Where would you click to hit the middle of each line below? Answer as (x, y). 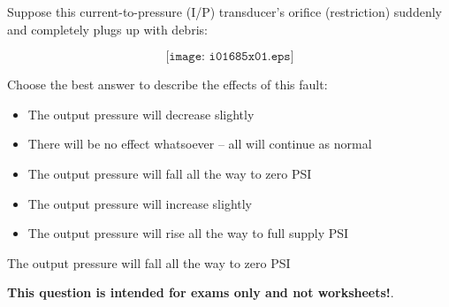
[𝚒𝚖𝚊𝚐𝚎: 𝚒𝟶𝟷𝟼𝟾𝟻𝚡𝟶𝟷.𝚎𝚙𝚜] (230, 57)
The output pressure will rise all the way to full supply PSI (188, 233)
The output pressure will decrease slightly (141, 114)
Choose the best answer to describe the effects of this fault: (167, 84)
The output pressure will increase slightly (140, 203)
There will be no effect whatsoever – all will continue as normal (200, 144)
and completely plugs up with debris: (107, 29)
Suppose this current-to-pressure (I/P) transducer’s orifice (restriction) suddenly (224, 12)
